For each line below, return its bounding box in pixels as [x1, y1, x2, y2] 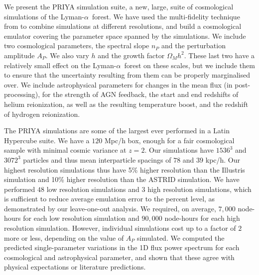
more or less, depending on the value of [4, 232, 124, 243]
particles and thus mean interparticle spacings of [23, 154, 171, 165]
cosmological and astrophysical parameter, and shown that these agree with [4, 252, 235, 262]
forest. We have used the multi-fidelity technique [92, 11, 240, 21]
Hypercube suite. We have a [4, 135, 90, 145]
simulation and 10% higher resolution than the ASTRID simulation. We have [4, 174, 240, 184]
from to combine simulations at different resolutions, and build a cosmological [4, 21, 242, 31]
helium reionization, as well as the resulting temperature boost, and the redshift [4, 98, 249, 109]
